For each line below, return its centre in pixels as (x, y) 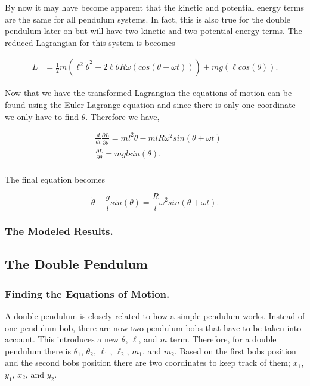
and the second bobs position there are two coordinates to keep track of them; (148, 362)
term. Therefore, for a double (223, 339)
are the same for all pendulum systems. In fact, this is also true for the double (148, 19)
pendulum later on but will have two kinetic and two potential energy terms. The (154, 31)
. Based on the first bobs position (235, 351)
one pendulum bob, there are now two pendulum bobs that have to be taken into (153, 327)
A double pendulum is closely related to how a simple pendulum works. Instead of (155, 316)
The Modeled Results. (59, 231)
